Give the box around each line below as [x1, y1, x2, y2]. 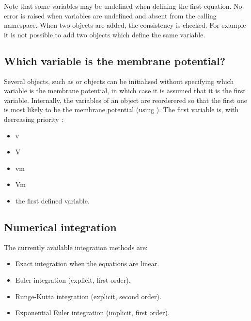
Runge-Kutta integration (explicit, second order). [15, 291, 161, 301]
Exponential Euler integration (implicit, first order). [15, 307, 170, 318]
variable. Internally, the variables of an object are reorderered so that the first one [4, 95, 247, 105]
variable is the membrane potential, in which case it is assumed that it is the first [4, 85, 246, 96]
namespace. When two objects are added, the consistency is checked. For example [4, 20, 246, 30]
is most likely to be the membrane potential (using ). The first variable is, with [4, 104, 239, 115]
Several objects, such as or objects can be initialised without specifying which [4, 76, 234, 86]
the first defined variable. [15, 195, 90, 205]
